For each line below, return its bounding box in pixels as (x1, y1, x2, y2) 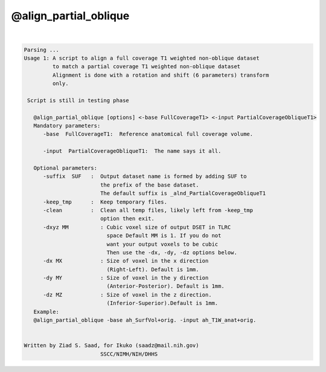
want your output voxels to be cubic (106, 240, 219, 248)
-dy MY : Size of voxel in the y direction (43, 275, 209, 281)
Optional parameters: (33, 165, 98, 172)
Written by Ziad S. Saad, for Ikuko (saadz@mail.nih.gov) (24, 342, 199, 349)
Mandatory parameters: (33, 123, 101, 129)
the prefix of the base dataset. (100, 181, 199, 188)
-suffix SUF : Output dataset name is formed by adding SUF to (43, 173, 247, 180)
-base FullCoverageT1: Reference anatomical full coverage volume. (43, 130, 254, 138)
